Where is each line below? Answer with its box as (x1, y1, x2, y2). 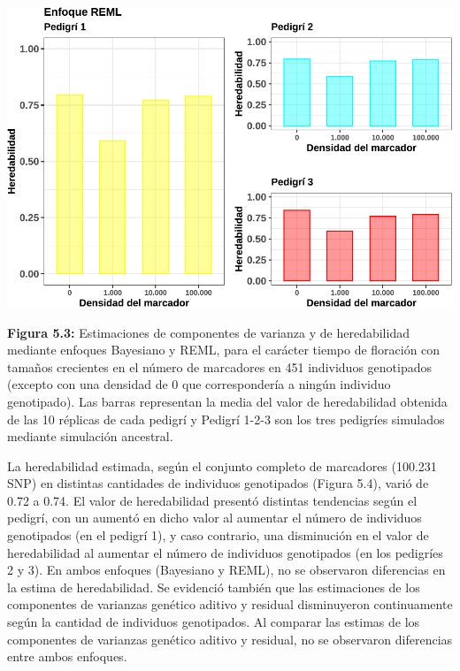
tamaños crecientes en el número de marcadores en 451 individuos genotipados (7, 357, 433, 376)
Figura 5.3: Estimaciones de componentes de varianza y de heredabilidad (7, 323, 410, 341)
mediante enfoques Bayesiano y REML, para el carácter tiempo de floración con (7, 340, 441, 359)
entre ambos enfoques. (7, 647, 127, 666)
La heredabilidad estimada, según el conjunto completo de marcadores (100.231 (7, 456, 437, 475)
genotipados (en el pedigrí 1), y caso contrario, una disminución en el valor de (7, 526, 429, 545)
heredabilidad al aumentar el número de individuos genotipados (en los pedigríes (7, 543, 443, 561)
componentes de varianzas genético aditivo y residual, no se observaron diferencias (7, 629, 453, 648)
